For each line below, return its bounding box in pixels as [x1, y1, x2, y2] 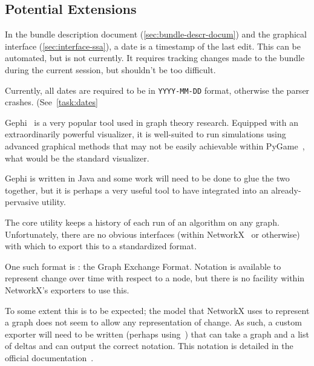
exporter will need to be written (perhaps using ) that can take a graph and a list [5, 327, 309, 340]
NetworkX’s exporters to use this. [5, 283, 129, 296]
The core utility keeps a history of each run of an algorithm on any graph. [5, 215, 280, 228]
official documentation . [5, 351, 94, 364]
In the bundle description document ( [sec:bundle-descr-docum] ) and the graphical [5, 28, 307, 41]
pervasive [5, 195, 39, 208]
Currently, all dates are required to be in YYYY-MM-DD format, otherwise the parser [5, 83, 310, 96]
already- [271, 183, 301, 196]
